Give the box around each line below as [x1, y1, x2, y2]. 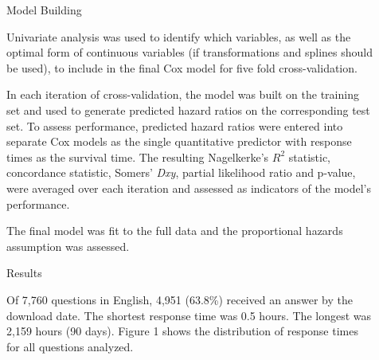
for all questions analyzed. [6, 338, 134, 354]
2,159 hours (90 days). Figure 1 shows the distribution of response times [6, 323, 358, 339]
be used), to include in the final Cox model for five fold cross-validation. [6, 59, 358, 76]
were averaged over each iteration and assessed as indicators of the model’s [6, 179, 371, 196]
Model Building [6, 2, 82, 18]
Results [6, 264, 42, 281]
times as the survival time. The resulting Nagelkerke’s [6, 148, 269, 165]
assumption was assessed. [6, 237, 130, 254]
